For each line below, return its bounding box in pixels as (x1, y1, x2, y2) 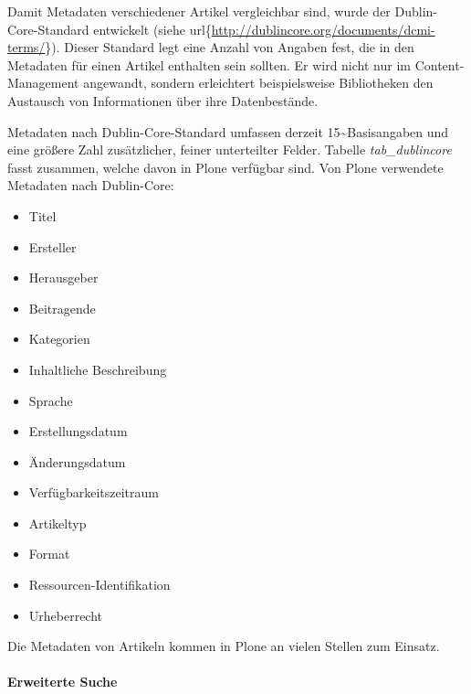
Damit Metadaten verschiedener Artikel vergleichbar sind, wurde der (7, 2, 391, 20)
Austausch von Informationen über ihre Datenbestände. (7, 91, 319, 110)
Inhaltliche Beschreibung (28, 359, 167, 379)
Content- (414, 55, 465, 74)
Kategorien (28, 329, 90, 348)
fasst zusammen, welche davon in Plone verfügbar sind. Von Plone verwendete (7, 157, 444, 176)
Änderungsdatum (28, 452, 126, 471)
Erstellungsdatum (28, 422, 128, 441)
